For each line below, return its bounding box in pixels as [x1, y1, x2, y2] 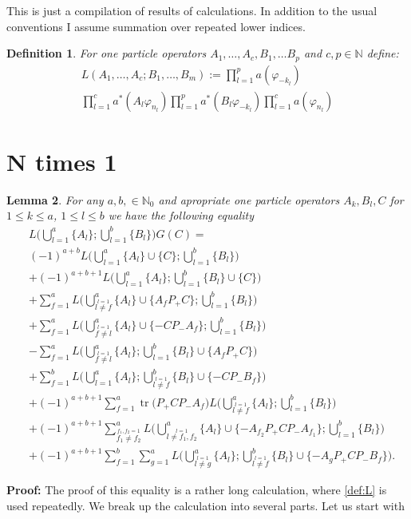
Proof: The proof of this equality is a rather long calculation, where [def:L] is [6, 481, 387, 497]
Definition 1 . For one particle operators [6, 45, 207, 61]
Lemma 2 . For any [6, 191, 104, 208]
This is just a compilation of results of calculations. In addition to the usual [6, 2, 377, 18]
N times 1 [6, 145, 117, 177]
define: [366, 45, 399, 61]
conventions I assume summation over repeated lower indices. [6, 18, 306, 34]
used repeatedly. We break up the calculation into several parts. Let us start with [6, 497, 405, 513]
